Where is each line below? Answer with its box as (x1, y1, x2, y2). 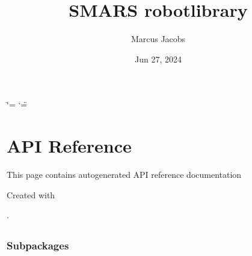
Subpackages (7, 238, 69, 253)
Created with (7, 188, 55, 201)
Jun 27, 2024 (135, 52, 182, 65)
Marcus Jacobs (131, 32, 186, 45)
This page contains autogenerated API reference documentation (7, 168, 242, 181)
